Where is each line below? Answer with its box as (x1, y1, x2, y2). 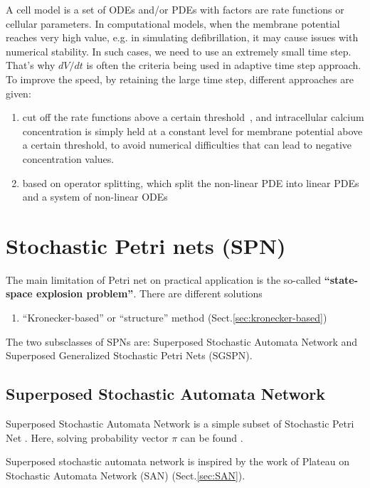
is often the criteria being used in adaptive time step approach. (86, 58, 361, 73)
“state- (324, 272, 359, 287)
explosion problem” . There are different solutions (36, 286, 263, 301)
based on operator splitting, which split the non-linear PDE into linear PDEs (22, 175, 359, 190)
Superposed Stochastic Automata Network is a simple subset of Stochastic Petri (6, 416, 354, 431)
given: (6, 85, 31, 100)
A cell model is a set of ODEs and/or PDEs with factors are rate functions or (6, 2, 344, 16)
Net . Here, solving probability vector (6, 430, 169, 445)
